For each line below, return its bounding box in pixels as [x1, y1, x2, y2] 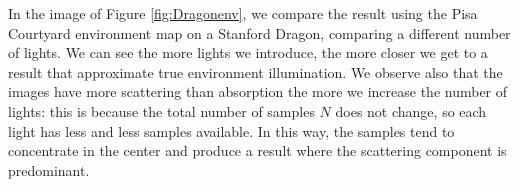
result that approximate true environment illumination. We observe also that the [8, 61, 503, 82]
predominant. [8, 159, 90, 180]
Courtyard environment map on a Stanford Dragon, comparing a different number [8, 22, 511, 43]
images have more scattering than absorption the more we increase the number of [8, 81, 508, 102]
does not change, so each [335, 100, 487, 121]
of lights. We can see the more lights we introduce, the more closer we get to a [8, 42, 488, 63]
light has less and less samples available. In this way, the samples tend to [8, 120, 455, 141]
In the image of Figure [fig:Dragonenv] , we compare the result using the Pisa [8, 3, 478, 23]
